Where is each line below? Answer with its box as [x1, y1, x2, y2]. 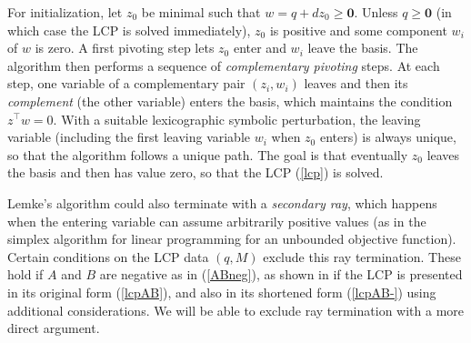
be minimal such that [141, 3, 261, 21]
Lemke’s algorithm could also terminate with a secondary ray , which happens [7, 193, 437, 212]
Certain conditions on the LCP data [7, 247, 209, 266]
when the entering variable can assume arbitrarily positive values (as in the [7, 211, 426, 230]
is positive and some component [269, 20, 447, 39]
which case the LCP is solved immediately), [7, 20, 251, 39]
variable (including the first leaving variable [7, 127, 251, 146]
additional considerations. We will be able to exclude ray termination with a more [7, 300, 464, 319]
